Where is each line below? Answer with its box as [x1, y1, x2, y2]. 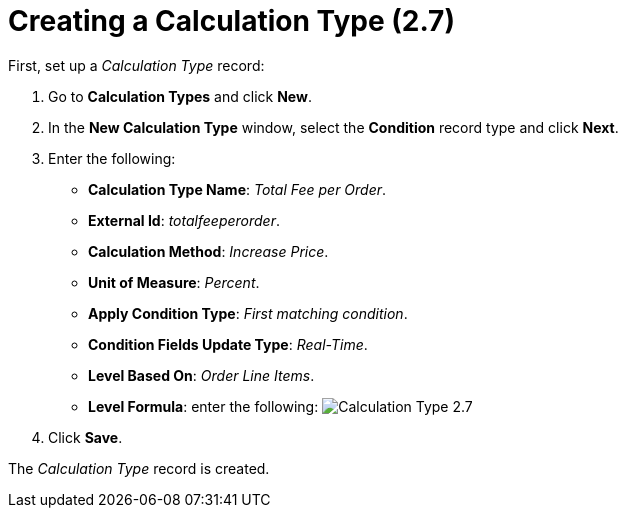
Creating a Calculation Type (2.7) [8, 4, 455, 38]
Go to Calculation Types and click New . [48, 87, 312, 105]
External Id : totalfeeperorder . [88, 211, 280, 229]
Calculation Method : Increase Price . [88, 242, 329, 260]
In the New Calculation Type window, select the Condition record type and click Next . [48, 118, 619, 136]
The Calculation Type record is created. [8, 459, 270, 477]
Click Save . [48, 428, 123, 446]
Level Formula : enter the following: [88, 397, 319, 415]
